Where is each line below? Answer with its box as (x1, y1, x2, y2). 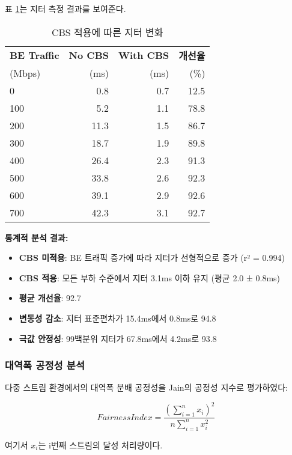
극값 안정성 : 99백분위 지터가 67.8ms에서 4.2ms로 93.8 (19, 332, 217, 344)
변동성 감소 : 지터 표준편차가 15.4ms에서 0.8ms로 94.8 (19, 311, 216, 324)
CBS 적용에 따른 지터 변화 (51, 25, 163, 39)
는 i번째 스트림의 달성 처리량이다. (38, 438, 163, 451)
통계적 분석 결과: (5, 231, 68, 243)
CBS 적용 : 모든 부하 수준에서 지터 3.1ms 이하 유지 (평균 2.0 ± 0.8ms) (19, 271, 281, 284)
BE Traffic (10, 48, 59, 63)
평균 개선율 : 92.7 (19, 292, 82, 304)
